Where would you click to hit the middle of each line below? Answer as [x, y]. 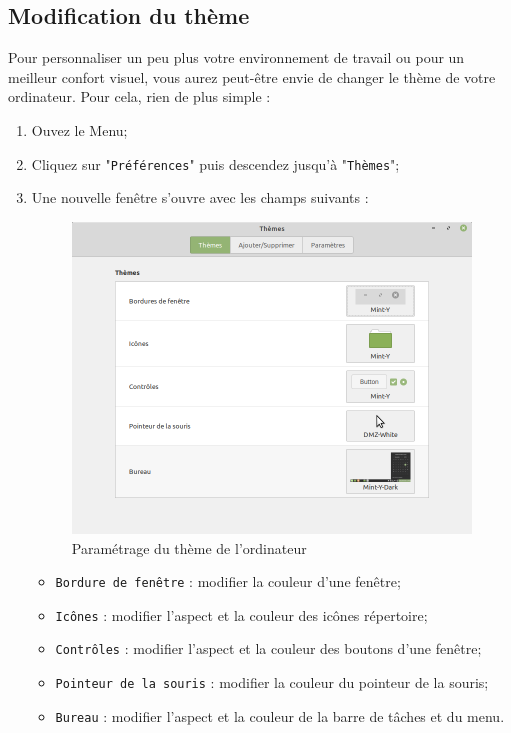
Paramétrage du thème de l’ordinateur [189, 547]
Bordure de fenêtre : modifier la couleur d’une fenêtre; [228, 581]
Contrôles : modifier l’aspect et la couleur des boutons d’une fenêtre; [268, 648]
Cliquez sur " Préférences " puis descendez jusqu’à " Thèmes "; [215, 163]
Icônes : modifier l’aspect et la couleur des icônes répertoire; [241, 614]
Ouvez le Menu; [79, 129]
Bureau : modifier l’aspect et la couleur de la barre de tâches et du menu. [280, 715]
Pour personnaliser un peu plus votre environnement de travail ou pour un [236, 57]
